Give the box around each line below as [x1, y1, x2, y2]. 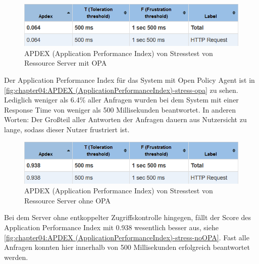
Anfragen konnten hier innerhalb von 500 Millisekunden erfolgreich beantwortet [4, 242, 250, 252]
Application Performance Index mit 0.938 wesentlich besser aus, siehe [4, 222, 219, 233]
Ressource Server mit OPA [24, 58, 107, 68]
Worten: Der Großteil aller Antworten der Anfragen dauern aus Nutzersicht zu [4, 114, 247, 125]
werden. [4, 251, 28, 262]
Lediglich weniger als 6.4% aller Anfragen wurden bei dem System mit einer [4, 94, 239, 105]
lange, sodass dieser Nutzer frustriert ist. [4, 124, 130, 134]
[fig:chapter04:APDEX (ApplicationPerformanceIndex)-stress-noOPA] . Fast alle [4, 232, 249, 242]
